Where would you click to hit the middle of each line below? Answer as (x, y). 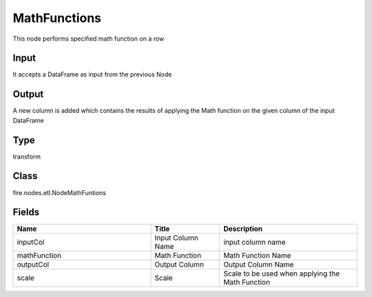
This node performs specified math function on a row (89, 39)
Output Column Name (259, 265)
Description (243, 229)
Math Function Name (257, 256)
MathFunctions (57, 18)
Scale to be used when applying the (282, 274)
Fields (26, 213)
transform (27, 156)
